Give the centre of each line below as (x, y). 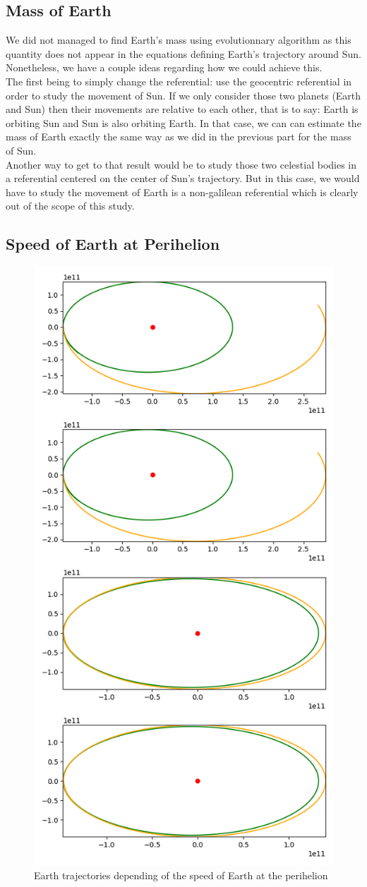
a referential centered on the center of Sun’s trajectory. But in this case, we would (183, 178)
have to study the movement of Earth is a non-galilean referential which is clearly (182, 192)
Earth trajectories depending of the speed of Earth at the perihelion (181, 875)
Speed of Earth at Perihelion (113, 244)
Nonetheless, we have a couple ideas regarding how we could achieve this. (164, 67)
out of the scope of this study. (70, 206)
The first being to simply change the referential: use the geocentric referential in (179, 81)
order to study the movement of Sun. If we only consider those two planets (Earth (183, 95)
